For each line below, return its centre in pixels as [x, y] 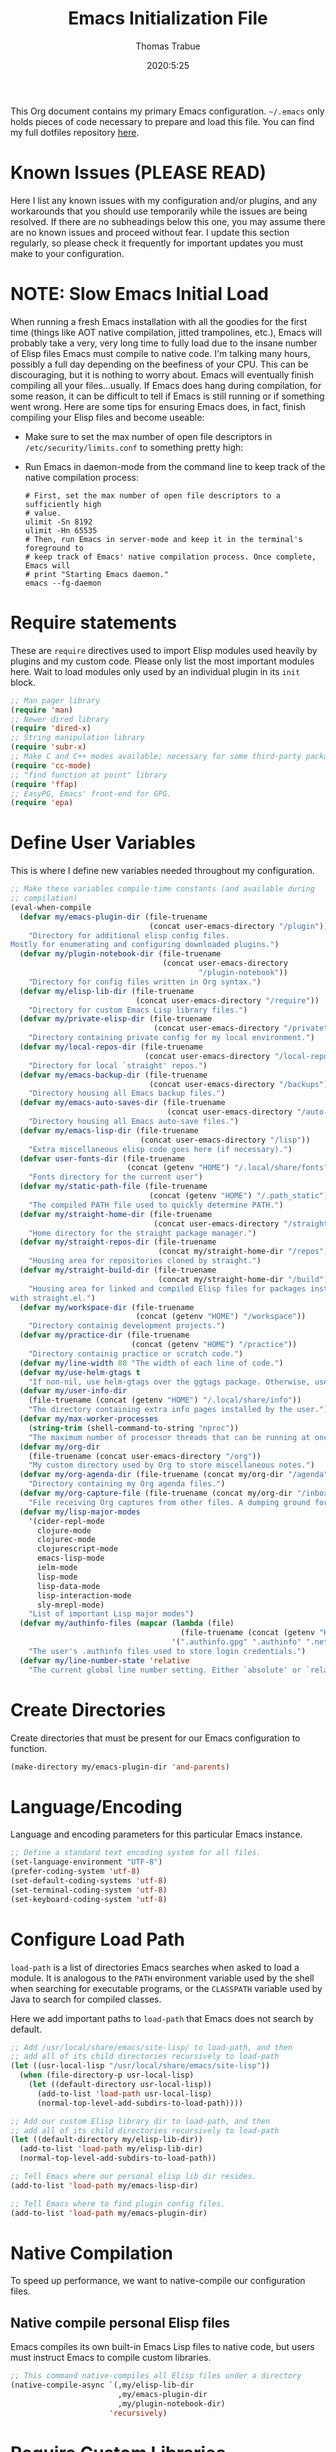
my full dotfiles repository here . [75, 132]
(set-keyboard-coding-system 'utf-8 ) [89, 1899]
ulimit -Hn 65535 [61, 530]
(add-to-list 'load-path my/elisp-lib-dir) [111, 2149]
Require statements [93, 623]
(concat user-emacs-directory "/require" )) [227, 1000]
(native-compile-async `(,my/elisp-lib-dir [102, 2385]
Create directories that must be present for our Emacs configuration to [155, 1738]
